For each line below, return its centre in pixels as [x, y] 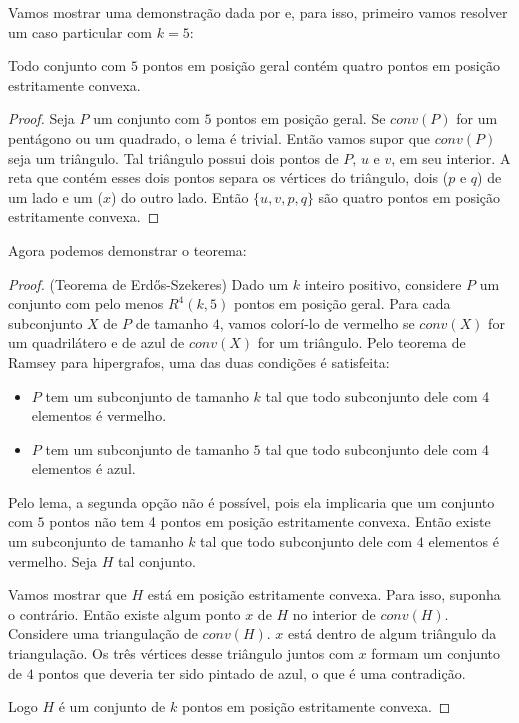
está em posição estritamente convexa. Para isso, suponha [324, 594]
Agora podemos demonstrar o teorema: [127, 249]
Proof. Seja [41, 118]
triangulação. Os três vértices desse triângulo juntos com [181, 653]
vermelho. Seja [53, 560]
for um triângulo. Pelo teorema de [361, 342]
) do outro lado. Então [179, 196]
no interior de [334, 613]
